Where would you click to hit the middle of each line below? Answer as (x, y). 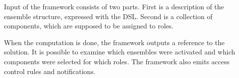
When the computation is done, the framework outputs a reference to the (114, 42)
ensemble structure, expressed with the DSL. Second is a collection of (108, 16)
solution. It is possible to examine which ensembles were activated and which (120, 52)
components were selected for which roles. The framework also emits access (117, 61)
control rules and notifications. (50, 71)
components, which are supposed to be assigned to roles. (89, 26)
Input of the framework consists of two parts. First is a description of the (114, 6)
